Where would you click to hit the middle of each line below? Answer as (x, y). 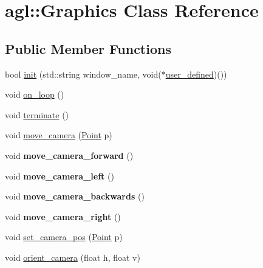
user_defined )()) (196, 74)
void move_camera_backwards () (75, 196)
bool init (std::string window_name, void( (83, 74)
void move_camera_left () (60, 176)
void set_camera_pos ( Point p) (64, 237)
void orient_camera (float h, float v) (73, 257)
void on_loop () (35, 94)
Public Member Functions (88, 48)
